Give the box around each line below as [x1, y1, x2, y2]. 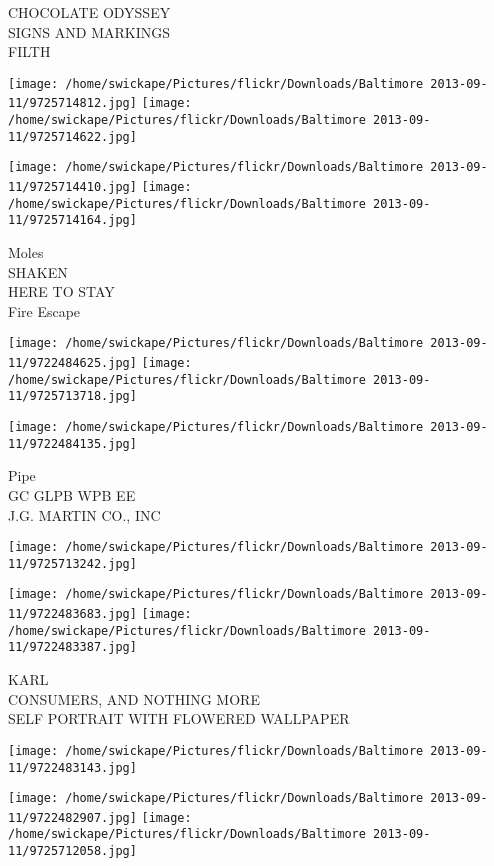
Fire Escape [8, 300, 81, 321]
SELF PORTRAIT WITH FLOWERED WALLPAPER [8, 708, 350, 729]
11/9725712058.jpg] [8, 844, 137, 859]
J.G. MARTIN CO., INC [8, 504, 161, 525]
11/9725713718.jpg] [8, 389, 137, 404]
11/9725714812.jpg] [8, 96, 137, 111]
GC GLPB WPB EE [8, 484, 136, 505]
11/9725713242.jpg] [8, 556, 137, 571]
